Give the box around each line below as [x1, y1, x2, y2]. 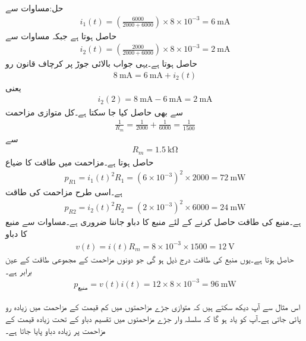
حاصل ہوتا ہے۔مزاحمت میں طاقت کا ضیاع [5, 155, 154, 168]
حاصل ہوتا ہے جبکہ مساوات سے [5, 29, 117, 42]
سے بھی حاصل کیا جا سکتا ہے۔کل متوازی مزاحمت [5, 105, 183, 118]
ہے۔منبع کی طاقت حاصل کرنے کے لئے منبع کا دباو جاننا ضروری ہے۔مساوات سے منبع [5, 215, 301, 228]
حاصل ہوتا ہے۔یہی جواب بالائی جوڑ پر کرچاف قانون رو [5, 57, 197, 70]
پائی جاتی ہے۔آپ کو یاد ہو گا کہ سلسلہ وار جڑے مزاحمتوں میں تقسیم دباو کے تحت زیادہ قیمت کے [5, 312, 301, 325]
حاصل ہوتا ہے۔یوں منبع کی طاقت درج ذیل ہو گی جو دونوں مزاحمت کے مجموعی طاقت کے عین [5, 252, 294, 265]
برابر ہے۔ [5, 264, 32, 277]
